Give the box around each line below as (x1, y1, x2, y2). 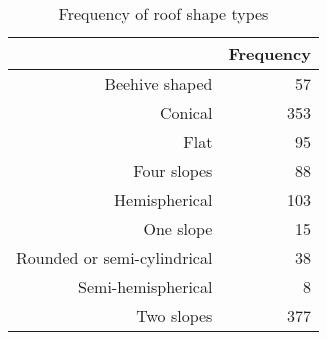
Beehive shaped (104, 72, 213, 95)
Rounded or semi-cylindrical (16, 246, 213, 269)
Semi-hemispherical (78, 275, 213, 298)
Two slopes (136, 304, 213, 327)
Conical (159, 101, 213, 124)
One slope (143, 217, 213, 240)
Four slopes (133, 159, 213, 182)
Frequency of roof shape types (58, 2, 269, 25)
